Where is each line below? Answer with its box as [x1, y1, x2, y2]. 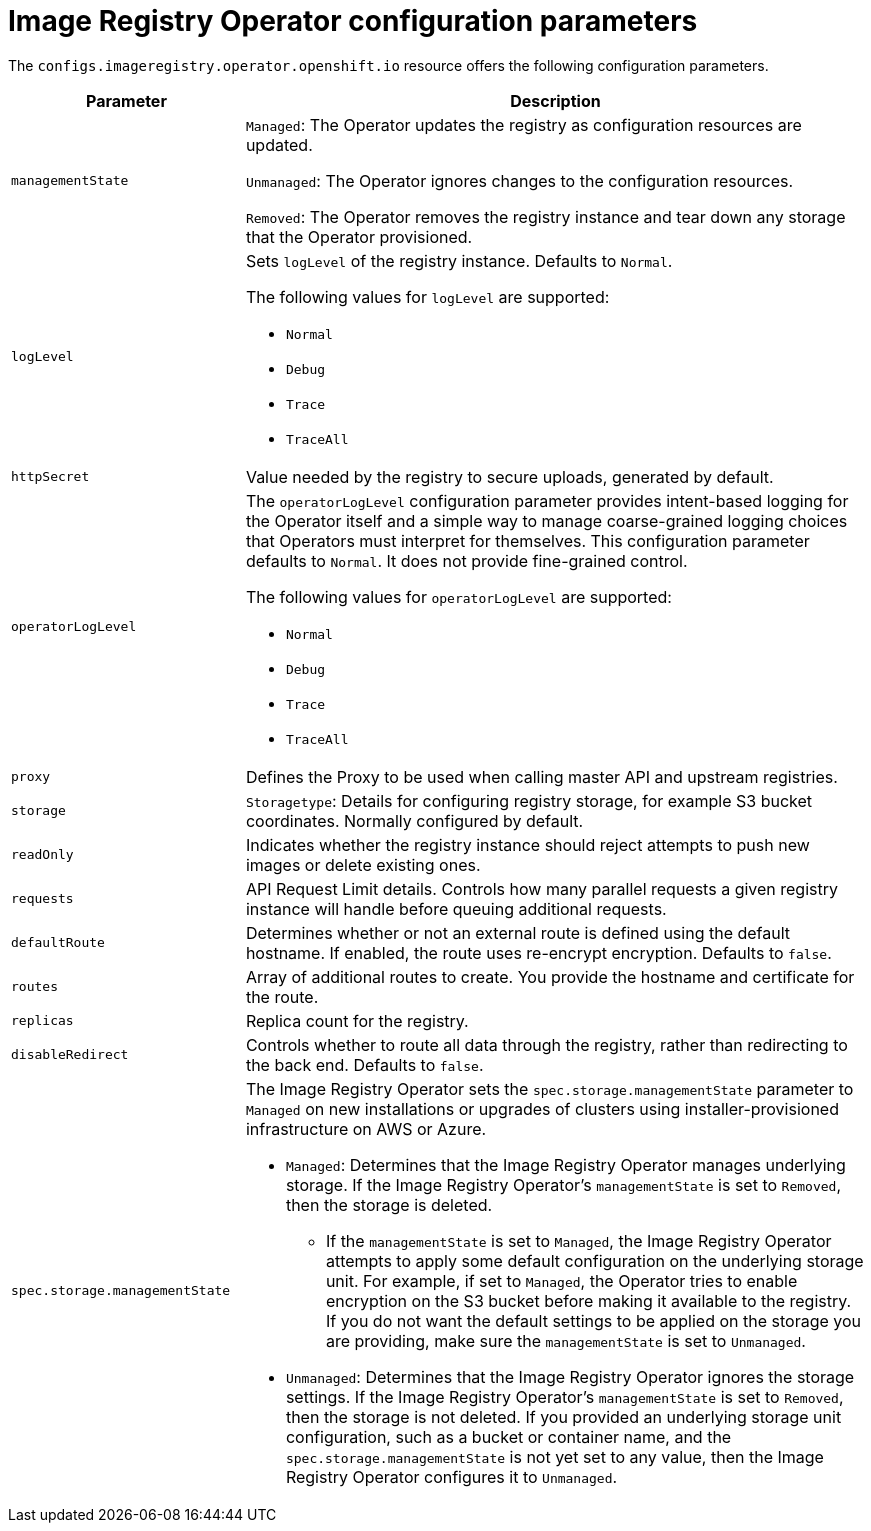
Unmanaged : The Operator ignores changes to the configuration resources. [245, 170, 794, 191]
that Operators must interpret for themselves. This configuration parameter [245, 530, 810, 551]
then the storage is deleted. [285, 1194, 493, 1215]
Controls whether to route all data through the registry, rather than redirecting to [245, 1034, 848, 1055]
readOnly [11, 847, 74, 863]
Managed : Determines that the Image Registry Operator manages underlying [285, 1154, 846, 1175]
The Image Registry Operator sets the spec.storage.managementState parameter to [245, 1078, 854, 1099]
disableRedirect [11, 1047, 129, 1063]
